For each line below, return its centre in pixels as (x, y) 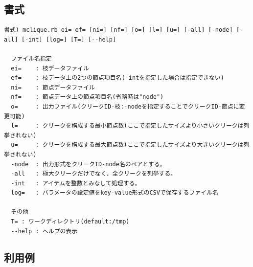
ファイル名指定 (31, 58)
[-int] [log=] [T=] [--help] (69, 39)
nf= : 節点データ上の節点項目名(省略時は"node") (87, 97)
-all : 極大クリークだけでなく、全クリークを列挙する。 (94, 174)
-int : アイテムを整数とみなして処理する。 (76, 183)
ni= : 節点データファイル (53, 87)
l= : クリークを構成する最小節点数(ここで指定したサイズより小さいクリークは (127, 126)
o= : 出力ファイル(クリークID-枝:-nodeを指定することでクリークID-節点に (125, 106)
